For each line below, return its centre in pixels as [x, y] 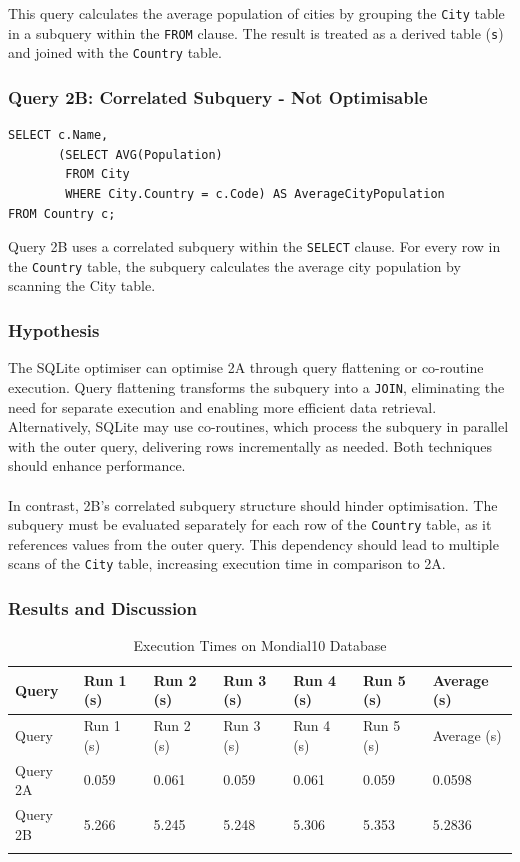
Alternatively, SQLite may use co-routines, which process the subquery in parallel [258, 426]
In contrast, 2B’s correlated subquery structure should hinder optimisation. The [253, 504]
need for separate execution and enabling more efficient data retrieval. [222, 406]
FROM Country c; [62, 213]
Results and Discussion [102, 607]
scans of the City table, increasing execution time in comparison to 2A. [227, 563]
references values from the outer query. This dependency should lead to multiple [253, 543]
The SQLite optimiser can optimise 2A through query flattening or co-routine [246, 367]
